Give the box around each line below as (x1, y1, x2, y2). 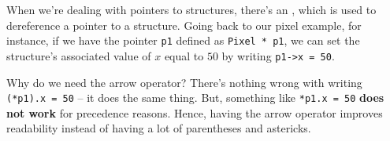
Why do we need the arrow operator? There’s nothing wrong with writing (6, 74, 362, 90)
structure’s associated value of (6, 47, 151, 63)
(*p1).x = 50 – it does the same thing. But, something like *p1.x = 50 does (6, 89, 384, 106)
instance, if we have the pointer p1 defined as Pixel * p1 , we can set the (6, 32, 360, 49)
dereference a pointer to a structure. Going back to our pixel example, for (6, 16, 362, 33)
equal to (164, 47, 204, 63)
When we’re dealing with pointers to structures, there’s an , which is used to (6, 2, 377, 17)
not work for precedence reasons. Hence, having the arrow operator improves (6, 104, 383, 121)
